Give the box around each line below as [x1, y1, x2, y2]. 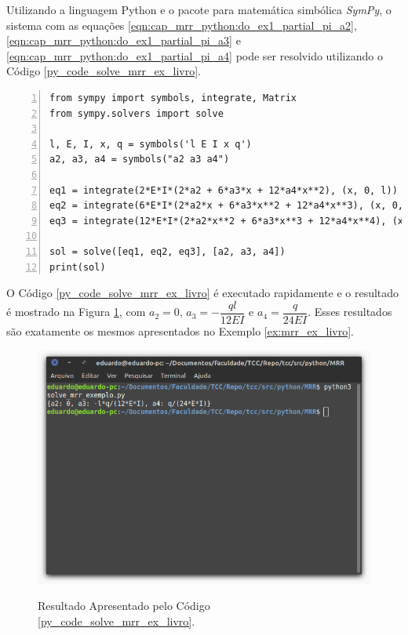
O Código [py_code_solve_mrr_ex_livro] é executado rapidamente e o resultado [6, 285, 399, 301]
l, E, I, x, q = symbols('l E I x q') [49, 138, 252, 150]
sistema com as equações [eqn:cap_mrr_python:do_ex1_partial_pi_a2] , [6, 16, 357, 33]
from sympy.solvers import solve [49, 107, 224, 119]
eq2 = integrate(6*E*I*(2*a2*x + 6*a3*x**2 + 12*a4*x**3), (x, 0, [49, 200, 404, 212]
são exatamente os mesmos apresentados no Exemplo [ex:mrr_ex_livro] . [6, 322, 354, 339]
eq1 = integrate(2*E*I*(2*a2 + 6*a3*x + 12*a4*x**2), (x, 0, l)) [49, 184, 398, 196]
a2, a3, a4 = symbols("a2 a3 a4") [49, 154, 230, 165]
